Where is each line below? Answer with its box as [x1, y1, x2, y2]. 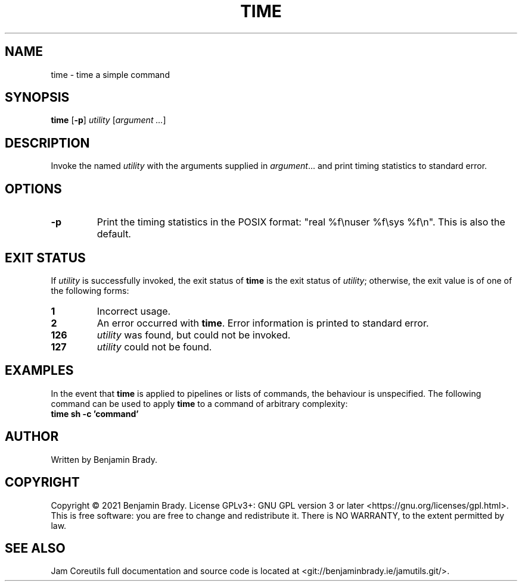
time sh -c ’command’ [51, 408, 139, 419]
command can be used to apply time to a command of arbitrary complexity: [51, 398, 348, 409]
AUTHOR [5, 429, 59, 444]
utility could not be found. [97, 340, 212, 353]
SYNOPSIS [5, 90, 70, 105]
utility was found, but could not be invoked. [97, 328, 291, 341]
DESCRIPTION [5, 135, 90, 151]
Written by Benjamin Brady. [51, 454, 157, 465]
